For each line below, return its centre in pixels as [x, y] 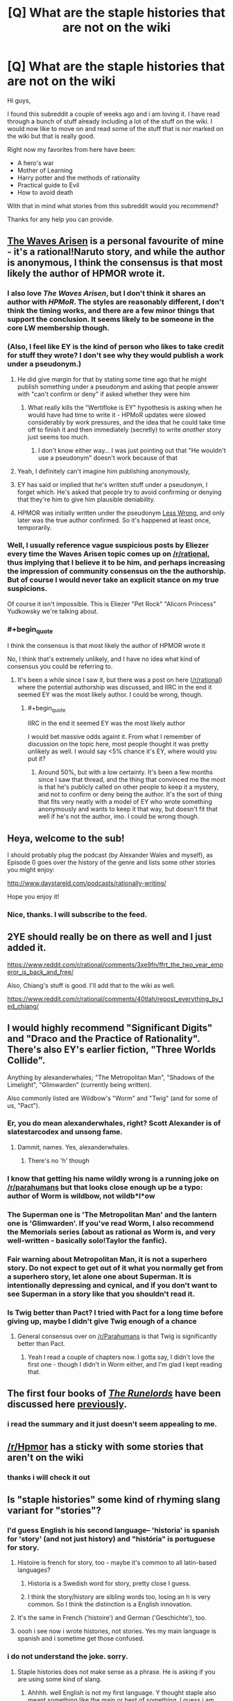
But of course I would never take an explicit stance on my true [113, 580]
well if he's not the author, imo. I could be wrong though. [119, 817]
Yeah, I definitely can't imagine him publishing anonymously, [104, 471]
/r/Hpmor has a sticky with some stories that [105, 1447]
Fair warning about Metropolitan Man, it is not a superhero [107, 1259]
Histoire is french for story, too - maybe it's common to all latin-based [117, 1563]
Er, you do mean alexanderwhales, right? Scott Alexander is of [114, 1123]
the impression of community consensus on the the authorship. [116, 572]
